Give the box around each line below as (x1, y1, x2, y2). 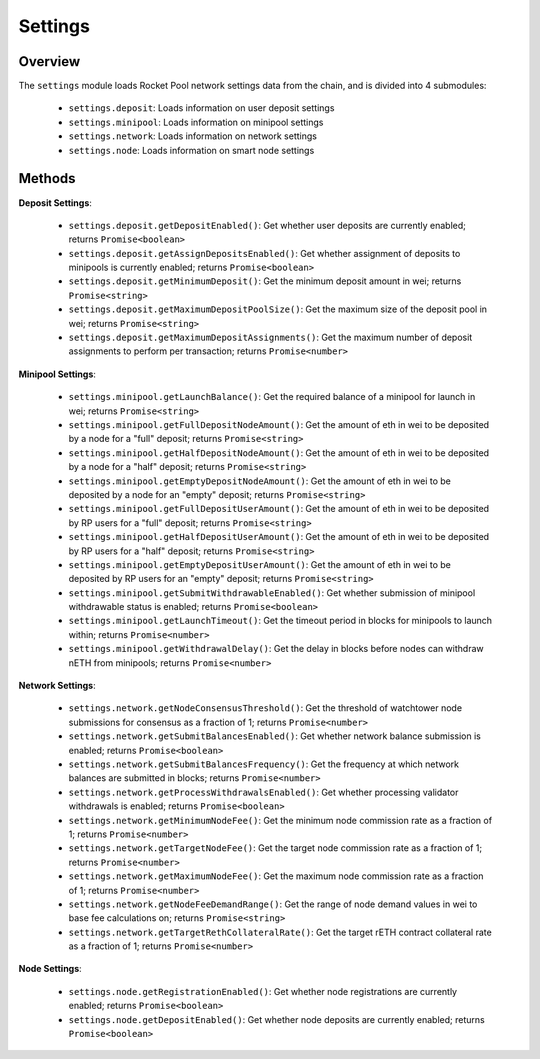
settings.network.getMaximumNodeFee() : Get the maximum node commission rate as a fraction (68, 870, 484, 882)
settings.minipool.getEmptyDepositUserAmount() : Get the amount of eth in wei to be (68, 558, 452, 570)
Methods (18, 170, 76, 187)
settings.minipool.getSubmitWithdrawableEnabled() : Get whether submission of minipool (68, 586, 476, 599)
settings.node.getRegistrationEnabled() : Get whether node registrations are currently (68, 985, 458, 997)
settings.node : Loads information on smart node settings (68, 144, 315, 156)
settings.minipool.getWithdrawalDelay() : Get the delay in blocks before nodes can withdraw (68, 643, 484, 655)
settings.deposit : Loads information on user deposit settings (68, 102, 335, 114)
